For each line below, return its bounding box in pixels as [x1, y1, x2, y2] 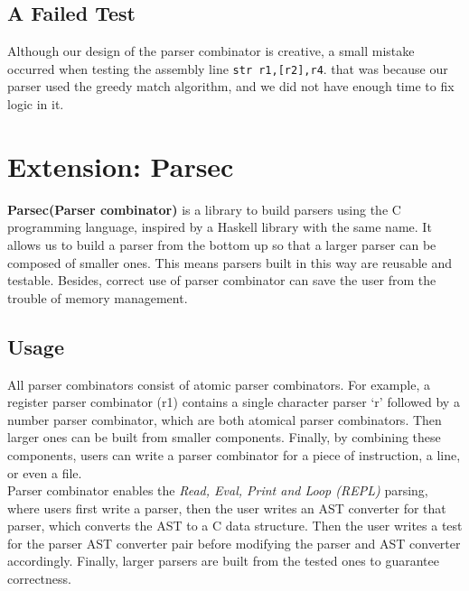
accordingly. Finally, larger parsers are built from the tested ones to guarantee [7, 551, 440, 570]
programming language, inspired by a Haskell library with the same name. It [7, 217, 432, 236]
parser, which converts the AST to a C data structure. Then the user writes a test [7, 516, 463, 535]
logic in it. [7, 95, 64, 114]
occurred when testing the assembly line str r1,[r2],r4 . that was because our [7, 59, 448, 78]
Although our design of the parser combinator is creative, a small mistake [7, 42, 415, 60]
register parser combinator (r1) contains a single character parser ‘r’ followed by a [7, 392, 460, 411]
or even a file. [7, 463, 82, 482]
